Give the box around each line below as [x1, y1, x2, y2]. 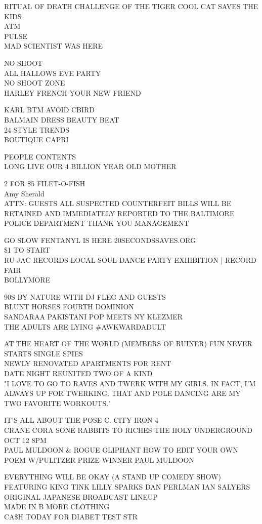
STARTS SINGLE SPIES [4, 348, 83, 358]
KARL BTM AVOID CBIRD [4, 104, 95, 115]
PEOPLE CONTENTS [4, 151, 76, 162]
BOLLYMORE [4, 274, 51, 285]
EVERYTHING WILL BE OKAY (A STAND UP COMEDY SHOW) [4, 471, 221, 482]
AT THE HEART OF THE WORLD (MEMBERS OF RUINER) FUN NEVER [4, 338, 252, 349]
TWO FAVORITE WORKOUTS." [4, 397, 111, 408]
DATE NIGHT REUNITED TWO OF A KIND [4, 368, 153, 378]
